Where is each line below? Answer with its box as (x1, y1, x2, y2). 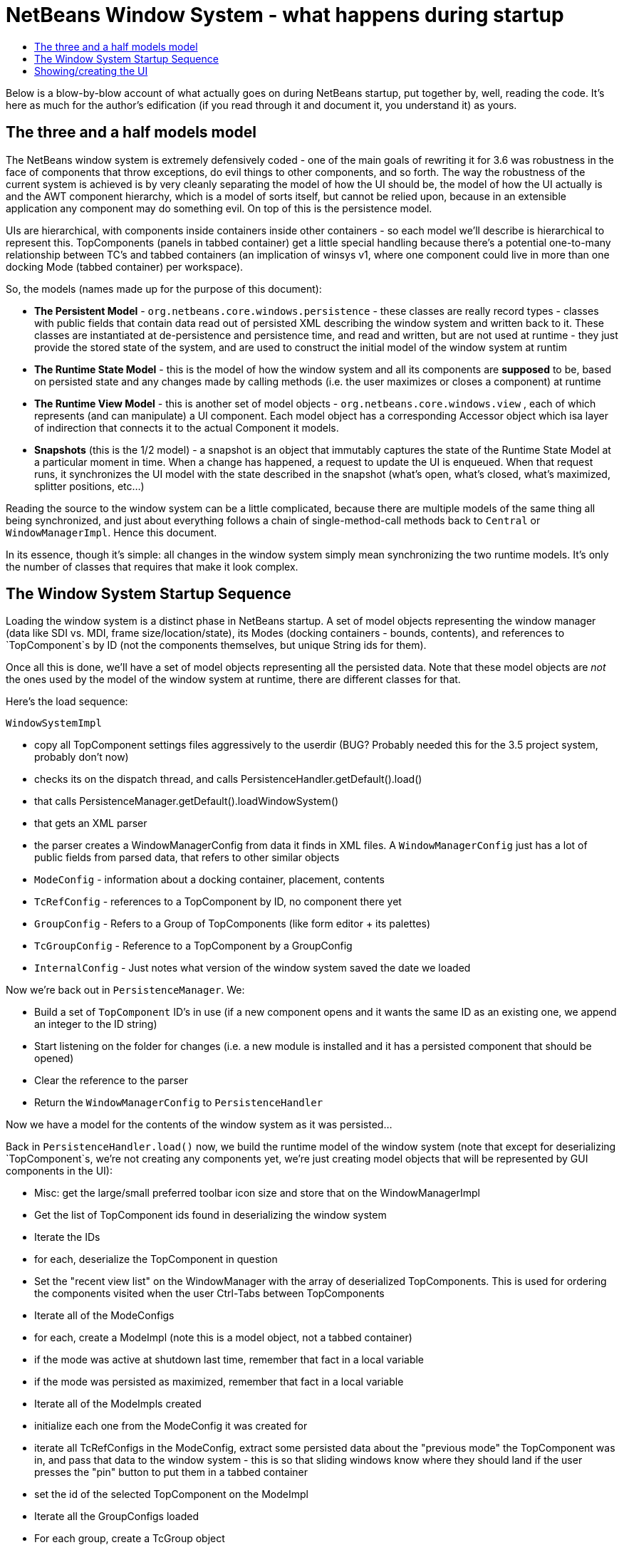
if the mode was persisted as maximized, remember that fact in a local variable (34, 1375, 404, 1388)
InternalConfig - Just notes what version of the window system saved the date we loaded (34, 962, 471, 974)
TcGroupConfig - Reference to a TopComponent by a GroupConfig (34, 940, 353, 952)
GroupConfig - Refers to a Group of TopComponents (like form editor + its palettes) (34, 917, 431, 930)
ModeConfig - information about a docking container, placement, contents (34, 873, 385, 886)
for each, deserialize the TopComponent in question (34, 1253, 278, 1266)
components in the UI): (6, 1165, 113, 1177)
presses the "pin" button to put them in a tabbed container (34, 1466, 308, 1479)
